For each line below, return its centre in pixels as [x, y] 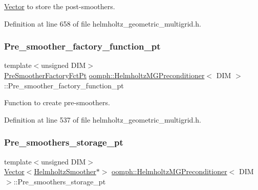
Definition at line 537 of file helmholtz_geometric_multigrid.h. [103, 119]
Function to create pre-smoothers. [57, 102]
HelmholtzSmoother [65, 171]
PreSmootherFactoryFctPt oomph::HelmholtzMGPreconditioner [104, 75]
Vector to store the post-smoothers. [60, 6]
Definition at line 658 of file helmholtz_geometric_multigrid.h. [103, 23]
